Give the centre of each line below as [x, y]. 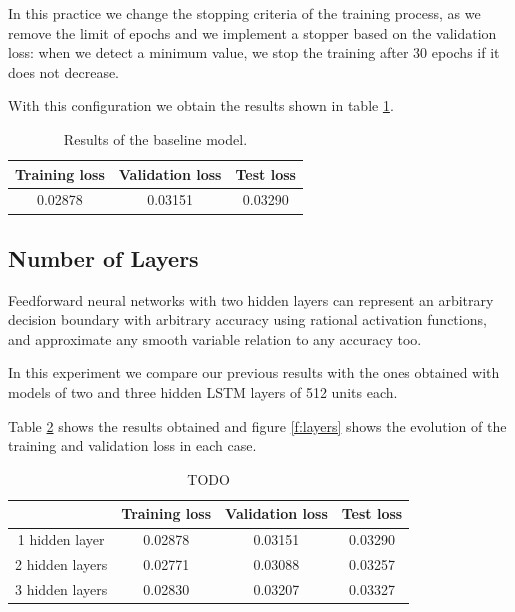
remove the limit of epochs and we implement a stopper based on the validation [252, 32]
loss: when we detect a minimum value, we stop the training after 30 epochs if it [254, 52]
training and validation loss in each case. [132, 445]
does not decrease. [64, 71]
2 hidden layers [61, 564]
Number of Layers [103, 257]
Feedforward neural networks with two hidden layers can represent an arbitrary [251, 299]
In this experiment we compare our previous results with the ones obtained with [254, 372]
